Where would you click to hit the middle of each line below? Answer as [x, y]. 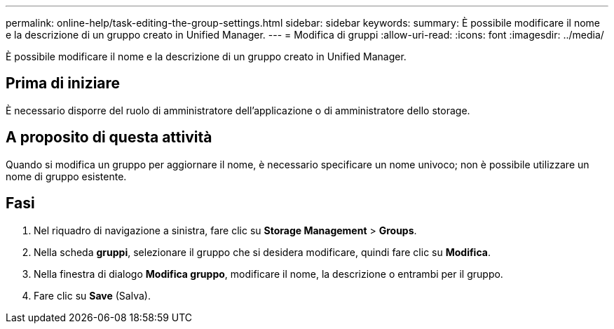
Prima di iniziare [63, 83]
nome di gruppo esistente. [66, 176]
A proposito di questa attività [109, 137]
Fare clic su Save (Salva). [92, 295]
